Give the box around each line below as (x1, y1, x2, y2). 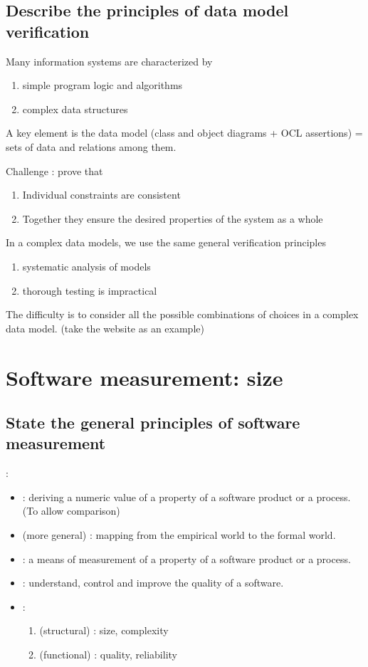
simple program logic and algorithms (22, 78, 183, 93)
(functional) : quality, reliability (39, 647, 177, 662)
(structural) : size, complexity (39, 623, 169, 638)
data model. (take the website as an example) (6, 320, 204, 335)
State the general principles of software (6, 411, 300, 434)
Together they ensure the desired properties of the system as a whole (22, 211, 323, 226)
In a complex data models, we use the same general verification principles (6, 235, 326, 250)
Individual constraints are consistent (22, 187, 181, 202)
